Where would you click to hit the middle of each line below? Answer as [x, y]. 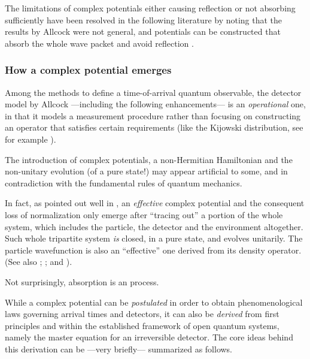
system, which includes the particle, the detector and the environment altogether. [154, 226]
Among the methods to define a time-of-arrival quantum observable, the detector [153, 92]
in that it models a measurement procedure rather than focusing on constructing [153, 115]
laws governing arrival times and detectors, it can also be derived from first [142, 314]
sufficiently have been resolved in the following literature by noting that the [144, 19]
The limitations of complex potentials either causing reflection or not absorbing [150, 8]
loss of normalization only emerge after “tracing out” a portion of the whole [144, 214]
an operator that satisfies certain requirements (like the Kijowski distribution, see [154, 127]
